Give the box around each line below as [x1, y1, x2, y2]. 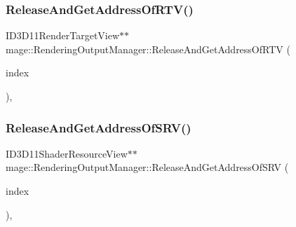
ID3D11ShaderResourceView [6, 146, 128, 160]
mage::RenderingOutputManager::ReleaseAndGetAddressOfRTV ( [6, 41, 290, 56]
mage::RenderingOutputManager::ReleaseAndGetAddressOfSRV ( [6, 160, 289, 174]
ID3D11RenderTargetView [6, 28, 120, 43]
